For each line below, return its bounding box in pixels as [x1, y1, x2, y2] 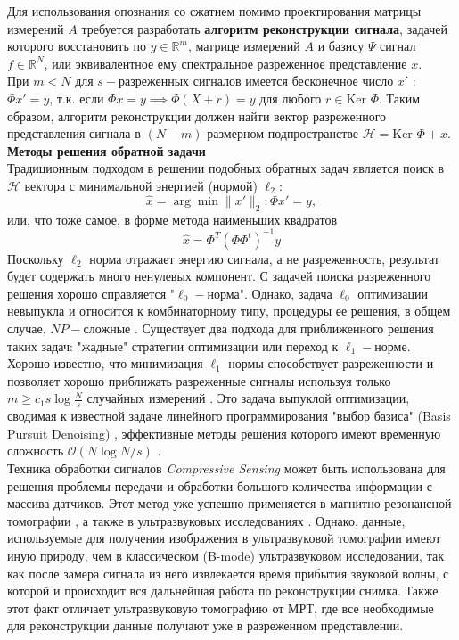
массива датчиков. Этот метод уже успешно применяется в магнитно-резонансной [7, 494, 452, 513]
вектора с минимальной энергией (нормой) [24, 176, 258, 194]
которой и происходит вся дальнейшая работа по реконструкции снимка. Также [7, 581, 439, 600]
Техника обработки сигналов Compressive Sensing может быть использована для [7, 459, 446, 477]
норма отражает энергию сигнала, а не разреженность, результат [89, 249, 439, 267]
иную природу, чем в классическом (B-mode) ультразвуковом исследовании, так [7, 546, 444, 564]
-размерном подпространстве [202, 124, 359, 143]
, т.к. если [49, 88, 104, 107]
